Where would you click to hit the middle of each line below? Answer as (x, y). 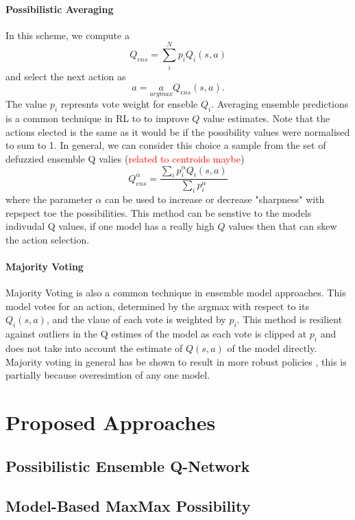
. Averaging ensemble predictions (280, 104)
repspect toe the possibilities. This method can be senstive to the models (159, 212)
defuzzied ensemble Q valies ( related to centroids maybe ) (125, 158)
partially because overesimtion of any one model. (108, 375)
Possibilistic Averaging (60, 9)
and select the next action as (66, 76)
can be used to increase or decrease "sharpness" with (215, 199)
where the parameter (49, 199)
